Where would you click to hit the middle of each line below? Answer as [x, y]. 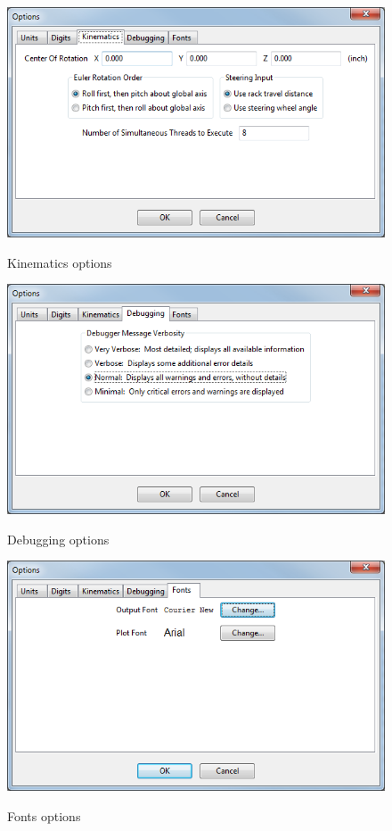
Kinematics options [60, 262]
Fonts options [44, 815]
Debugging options [58, 539]
